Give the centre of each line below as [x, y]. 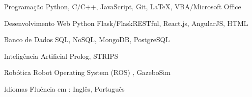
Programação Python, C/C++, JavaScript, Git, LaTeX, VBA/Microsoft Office [123, 6]
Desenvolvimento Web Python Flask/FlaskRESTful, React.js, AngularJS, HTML [126, 23]
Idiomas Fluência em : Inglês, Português [64, 88]
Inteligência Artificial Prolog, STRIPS [61, 56]
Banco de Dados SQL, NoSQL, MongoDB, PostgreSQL [87, 39]
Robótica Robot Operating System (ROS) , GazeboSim [87, 72]
